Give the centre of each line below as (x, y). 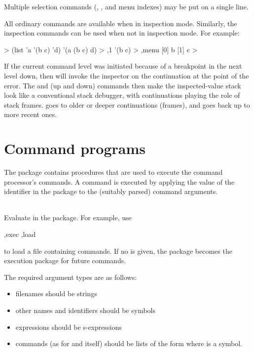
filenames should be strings (56, 293)
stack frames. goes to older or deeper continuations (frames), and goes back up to (127, 104)
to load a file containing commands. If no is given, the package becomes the (118, 251)
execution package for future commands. (65, 260)
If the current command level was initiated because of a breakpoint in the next (123, 66)
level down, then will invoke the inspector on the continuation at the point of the (127, 75)
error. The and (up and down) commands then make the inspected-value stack (123, 85)
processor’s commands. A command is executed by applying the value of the (119, 181)
